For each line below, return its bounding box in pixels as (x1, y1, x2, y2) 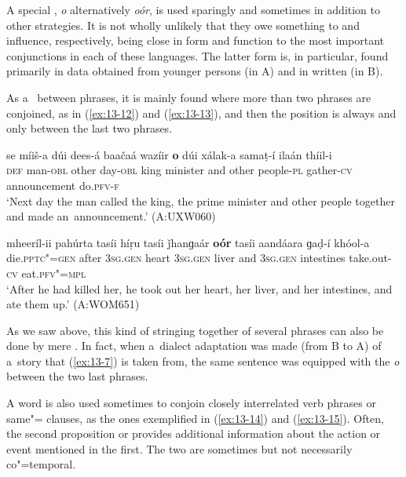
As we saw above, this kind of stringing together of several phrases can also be (6, 322, 384, 338)
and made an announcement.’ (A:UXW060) (6, 208, 216, 224)
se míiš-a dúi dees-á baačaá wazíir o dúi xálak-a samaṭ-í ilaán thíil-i (6, 146, 332, 162)
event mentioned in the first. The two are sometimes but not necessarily (6, 440, 353, 457)
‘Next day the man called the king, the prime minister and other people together (6, 192, 395, 209)
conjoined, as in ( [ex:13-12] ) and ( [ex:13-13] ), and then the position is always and (6, 104, 397, 121)
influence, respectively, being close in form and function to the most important (6, 32, 385, 49)
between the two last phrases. (6, 368, 148, 384)
